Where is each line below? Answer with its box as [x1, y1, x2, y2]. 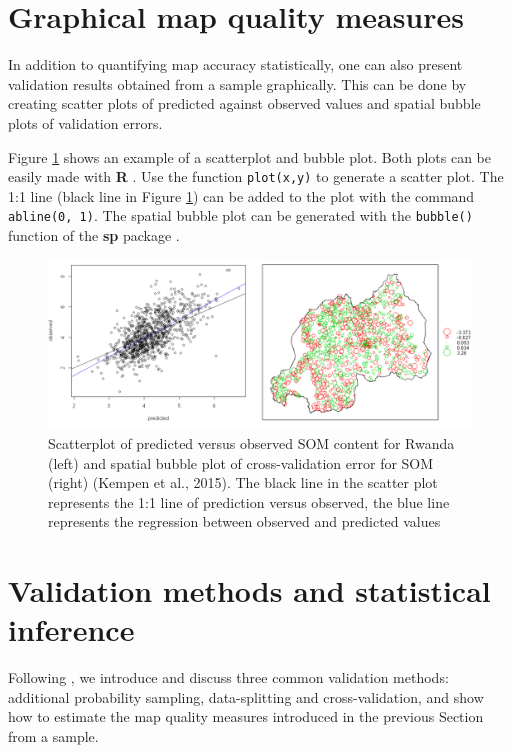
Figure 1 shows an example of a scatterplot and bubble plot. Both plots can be [8, 146, 492, 167]
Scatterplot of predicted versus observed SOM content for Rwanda [48, 432, 455, 453]
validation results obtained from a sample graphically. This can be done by [8, 73, 467, 94]
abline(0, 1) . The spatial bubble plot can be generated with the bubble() [8, 205, 473, 226]
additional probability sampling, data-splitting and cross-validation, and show [8, 686, 484, 707]
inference [8, 609, 135, 650]
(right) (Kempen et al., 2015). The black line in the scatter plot [48, 472, 438, 493]
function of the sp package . [8, 225, 180, 245]
